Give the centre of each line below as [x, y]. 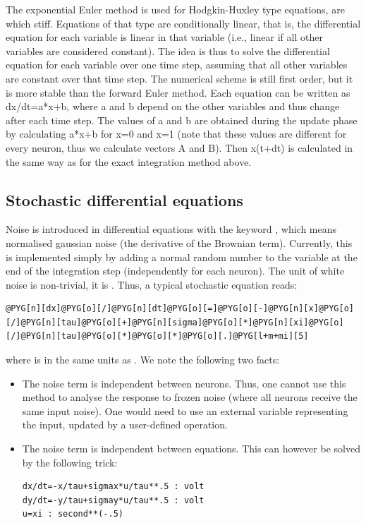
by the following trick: [70, 462]
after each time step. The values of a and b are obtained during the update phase [182, 120]
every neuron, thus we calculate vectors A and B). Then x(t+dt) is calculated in [179, 147]
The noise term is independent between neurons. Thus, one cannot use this [184, 383]
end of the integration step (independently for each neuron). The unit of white [175, 271]
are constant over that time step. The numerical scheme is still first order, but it [179, 78]
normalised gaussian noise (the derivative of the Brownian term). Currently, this [179, 242]
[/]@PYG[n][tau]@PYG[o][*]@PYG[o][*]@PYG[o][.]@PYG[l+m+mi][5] [157, 336]
